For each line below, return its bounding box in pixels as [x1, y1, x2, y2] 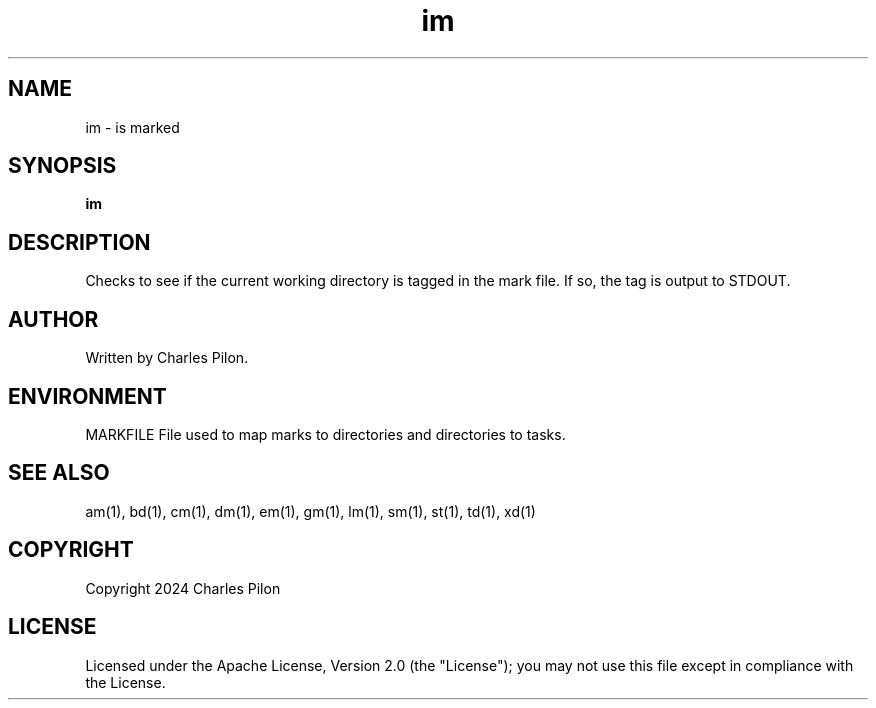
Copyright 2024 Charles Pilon [85, 579, 281, 597]
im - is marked [85, 118, 180, 136]
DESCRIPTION [8, 229, 151, 255]
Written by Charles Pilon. [85, 349, 249, 367]
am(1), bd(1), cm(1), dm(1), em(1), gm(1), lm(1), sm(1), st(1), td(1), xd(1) [85, 502, 536, 520]
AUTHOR [8, 306, 99, 332]
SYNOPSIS [8, 153, 117, 179]
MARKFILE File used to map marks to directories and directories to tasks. [85, 425, 566, 443]
